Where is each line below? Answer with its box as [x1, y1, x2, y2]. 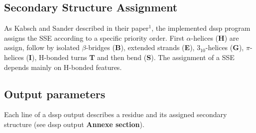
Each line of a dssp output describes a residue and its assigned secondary [4, 109, 227, 120]
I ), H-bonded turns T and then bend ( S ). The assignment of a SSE [28, 52, 235, 62]
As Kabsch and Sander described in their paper [4, 23, 149, 33]
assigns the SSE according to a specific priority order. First [4, 32, 184, 43]
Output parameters [4, 86, 106, 101]
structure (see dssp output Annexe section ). [4, 119, 144, 129]
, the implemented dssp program [151, 23, 251, 33]
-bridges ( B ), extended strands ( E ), [86, 42, 195, 53]
